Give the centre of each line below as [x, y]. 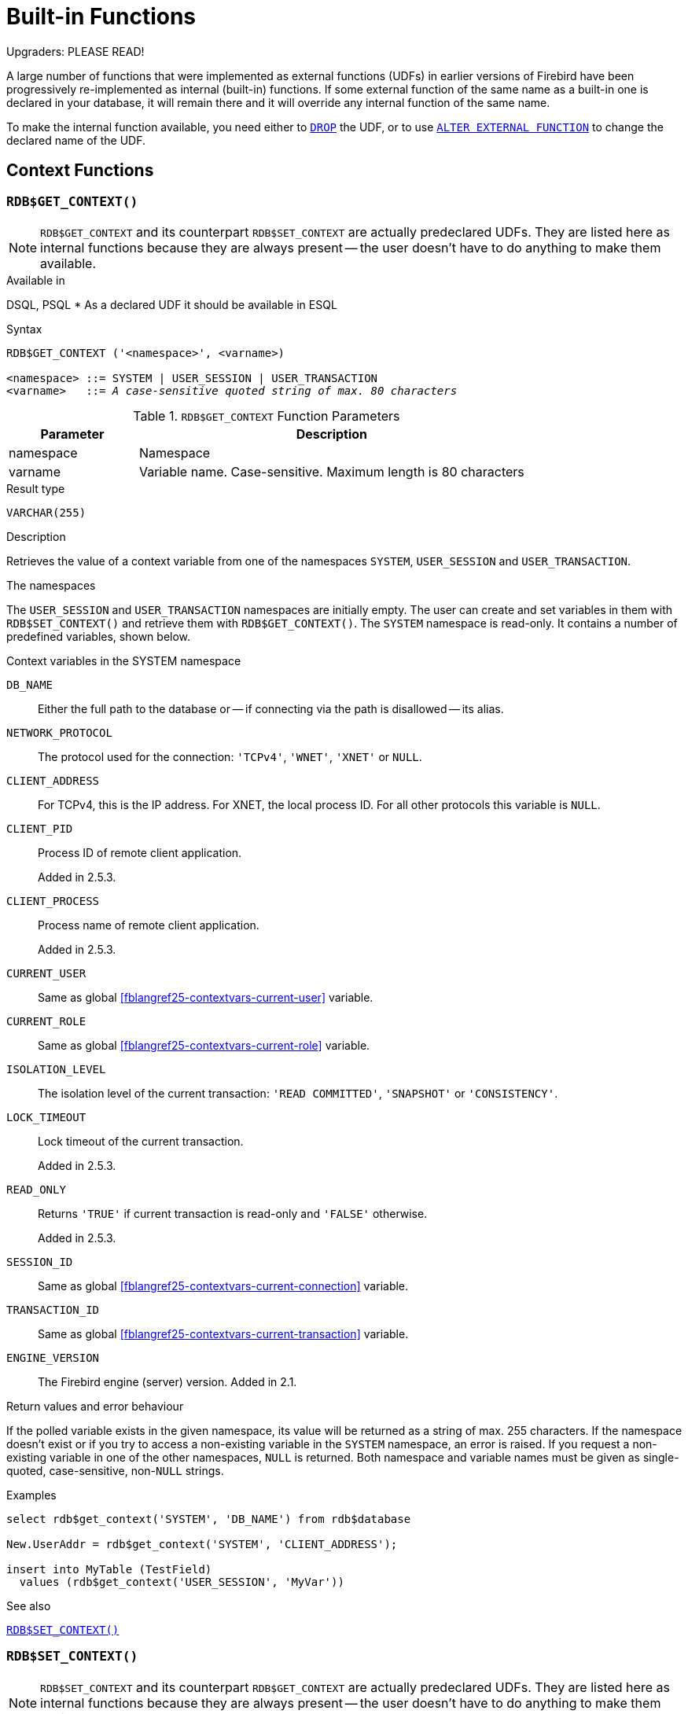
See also [29, 1605]
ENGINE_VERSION [53, 1357]
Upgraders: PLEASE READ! [75, 51]
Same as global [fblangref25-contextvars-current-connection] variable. [223, 1285]
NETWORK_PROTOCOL [59, 732]
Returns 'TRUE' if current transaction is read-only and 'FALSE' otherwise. [233, 1213]
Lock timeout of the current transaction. [141, 1141]
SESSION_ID [40, 1262]
